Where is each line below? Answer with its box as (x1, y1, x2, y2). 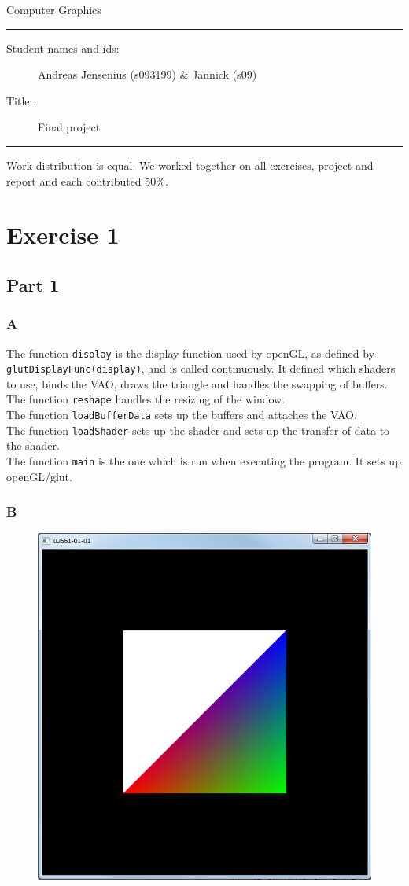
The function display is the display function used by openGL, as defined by (6, 344, 375, 361)
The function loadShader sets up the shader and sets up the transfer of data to (6, 421, 390, 438)
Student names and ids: (6, 39, 120, 56)
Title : (6, 92, 37, 108)
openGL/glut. (6, 468, 72, 484)
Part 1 (6, 272, 60, 296)
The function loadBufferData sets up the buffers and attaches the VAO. (6, 406, 357, 423)
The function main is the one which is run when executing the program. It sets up (6, 453, 401, 469)
